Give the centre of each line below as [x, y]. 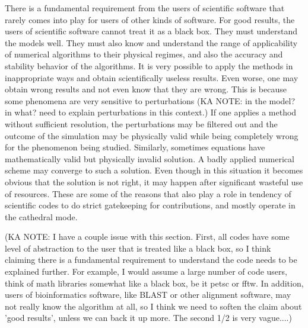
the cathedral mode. [41, 216]
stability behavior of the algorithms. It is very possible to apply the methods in [149, 65]
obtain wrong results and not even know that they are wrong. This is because [146, 89]
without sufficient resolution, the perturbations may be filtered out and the [141, 123]
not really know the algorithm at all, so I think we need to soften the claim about [153, 306]
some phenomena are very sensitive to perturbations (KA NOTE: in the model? [150, 100]
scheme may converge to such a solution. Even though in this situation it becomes [154, 170]
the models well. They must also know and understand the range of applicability [151, 42]
